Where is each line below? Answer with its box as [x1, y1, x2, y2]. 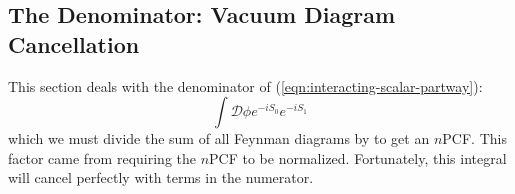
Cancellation [8, 28, 140, 59]
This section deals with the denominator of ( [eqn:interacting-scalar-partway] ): [8, 75, 483, 96]
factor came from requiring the [8, 147, 196, 168]
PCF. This [442, 128, 507, 149]
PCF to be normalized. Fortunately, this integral [209, 147, 507, 168]
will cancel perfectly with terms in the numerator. [8, 167, 314, 188]
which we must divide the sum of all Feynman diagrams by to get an [8, 128, 430, 149]
